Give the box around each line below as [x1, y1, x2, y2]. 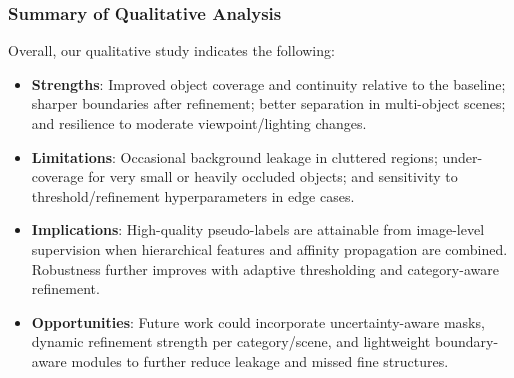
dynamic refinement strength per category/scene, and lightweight [31, 331, 431, 352]
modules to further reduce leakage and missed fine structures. [71, 350, 449, 371]
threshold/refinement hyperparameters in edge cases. [31, 185, 355, 206]
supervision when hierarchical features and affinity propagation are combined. [31, 238, 508, 259]
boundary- [434, 331, 499, 352]
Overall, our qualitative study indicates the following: [8, 40, 335, 61]
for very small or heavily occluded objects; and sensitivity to [88, 166, 458, 187]
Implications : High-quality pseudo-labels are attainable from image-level [31, 219, 485, 240]
